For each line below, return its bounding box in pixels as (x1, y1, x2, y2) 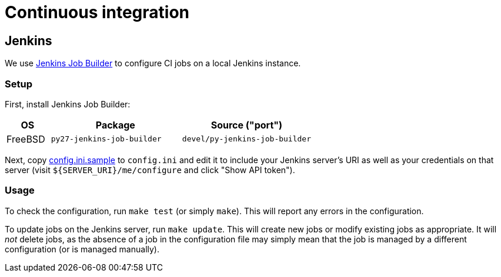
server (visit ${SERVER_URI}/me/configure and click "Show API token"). (5, 164, 295, 175)
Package (95, 119, 135, 131)
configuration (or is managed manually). (5, 244, 159, 254)
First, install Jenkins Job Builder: (5, 99, 131, 109)
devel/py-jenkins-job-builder (182, 134, 311, 144)
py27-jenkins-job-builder (51, 134, 162, 144)
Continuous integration (5, 2, 190, 22)
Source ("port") (211, 119, 283, 131)
